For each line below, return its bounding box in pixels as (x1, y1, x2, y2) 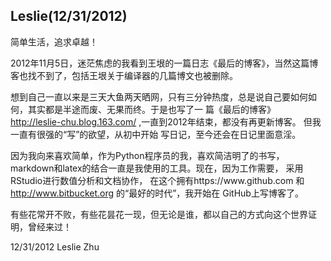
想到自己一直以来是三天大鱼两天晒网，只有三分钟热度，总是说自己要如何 (10, 90, 308, 103)
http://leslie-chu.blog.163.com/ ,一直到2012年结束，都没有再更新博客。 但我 (10, 115, 322, 128)
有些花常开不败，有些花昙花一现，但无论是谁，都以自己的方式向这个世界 (10, 208, 308, 220)
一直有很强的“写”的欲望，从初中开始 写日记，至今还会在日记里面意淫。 (10, 128, 302, 140)
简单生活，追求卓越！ (10, 35, 98, 48)
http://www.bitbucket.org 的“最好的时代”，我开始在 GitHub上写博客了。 (10, 187, 304, 199)
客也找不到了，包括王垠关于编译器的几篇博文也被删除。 (10, 69, 238, 81)
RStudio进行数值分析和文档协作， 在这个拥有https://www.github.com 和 (10, 174, 305, 186)
